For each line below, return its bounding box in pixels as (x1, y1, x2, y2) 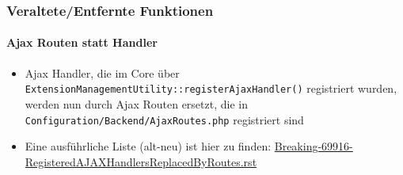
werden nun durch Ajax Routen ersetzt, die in (25, 95, 248, 112)
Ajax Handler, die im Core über (25, 64, 180, 81)
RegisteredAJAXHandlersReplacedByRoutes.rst (25, 153, 257, 169)
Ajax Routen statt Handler (6, 34, 158, 51)
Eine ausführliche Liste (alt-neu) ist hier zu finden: (25, 138, 272, 154)
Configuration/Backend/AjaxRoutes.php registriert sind (25, 111, 304, 127)
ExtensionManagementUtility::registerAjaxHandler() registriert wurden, (25, 80, 397, 97)
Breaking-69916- (274, 138, 353, 154)
